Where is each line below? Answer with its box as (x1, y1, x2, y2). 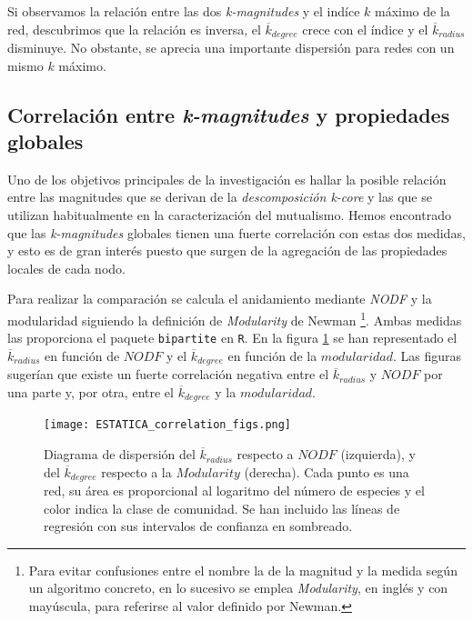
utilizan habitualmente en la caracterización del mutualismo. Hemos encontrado (7, 205, 451, 225)
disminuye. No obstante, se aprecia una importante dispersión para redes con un (7, 38, 455, 57)
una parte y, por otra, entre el (7, 382, 174, 401)
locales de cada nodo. (7, 258, 126, 277)
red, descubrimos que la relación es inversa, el (7, 19, 261, 38)
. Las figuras (392, 346, 462, 365)
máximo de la (375, 2, 450, 20)
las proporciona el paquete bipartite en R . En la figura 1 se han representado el (7, 328, 458, 347)
